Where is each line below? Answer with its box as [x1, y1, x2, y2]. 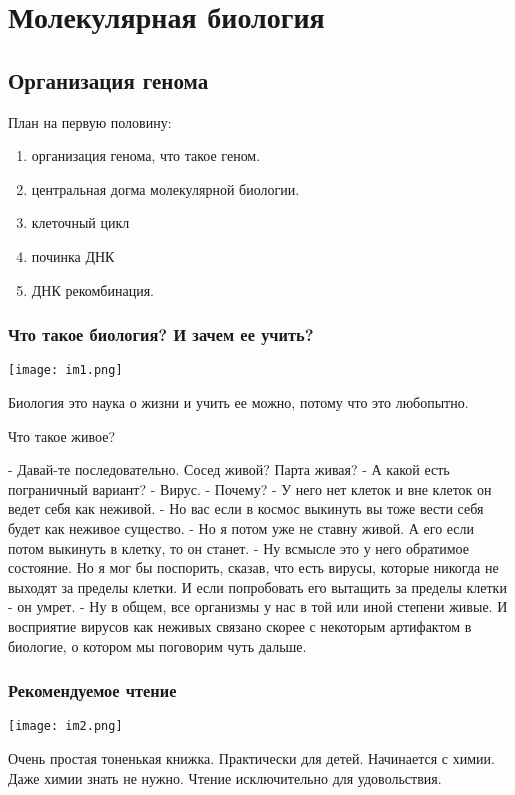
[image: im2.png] [8, 719, 123, 734]
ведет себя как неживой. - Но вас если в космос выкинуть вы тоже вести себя [8, 498, 484, 519]
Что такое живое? [8, 425, 116, 446]
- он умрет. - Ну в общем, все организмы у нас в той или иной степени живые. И [8, 596, 508, 617]
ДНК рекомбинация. [31, 279, 154, 300]
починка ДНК [31, 245, 115, 266]
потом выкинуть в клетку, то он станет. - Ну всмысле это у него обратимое [8, 537, 469, 558]
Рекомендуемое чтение [8, 678, 177, 703]
